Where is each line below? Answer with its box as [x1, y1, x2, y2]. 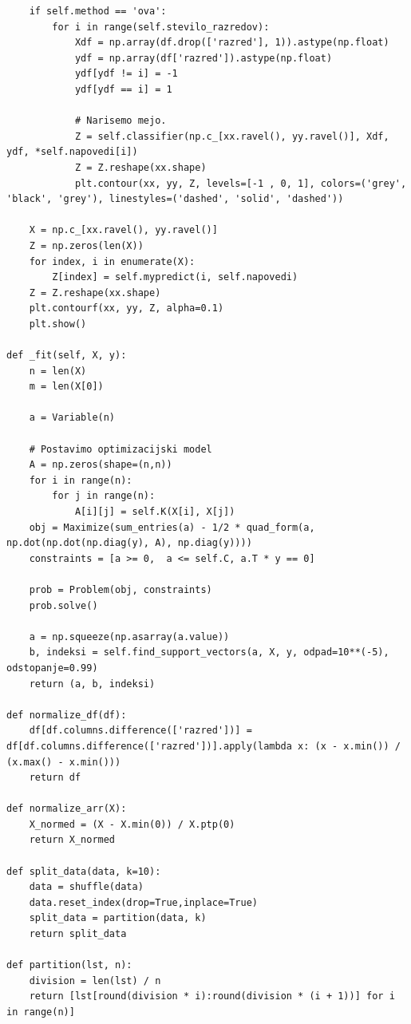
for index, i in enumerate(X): [29, 255, 196, 267]
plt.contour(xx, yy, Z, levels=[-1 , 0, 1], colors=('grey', [74, 177, 407, 189]
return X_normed [29, 834, 116, 846]
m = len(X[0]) [29, 381, 104, 393]
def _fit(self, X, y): [6, 350, 127, 362]
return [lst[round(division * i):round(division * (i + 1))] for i [29, 990, 395, 1002]
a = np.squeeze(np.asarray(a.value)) [29, 631, 230, 642]
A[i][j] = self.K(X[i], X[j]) [74, 506, 235, 517]
